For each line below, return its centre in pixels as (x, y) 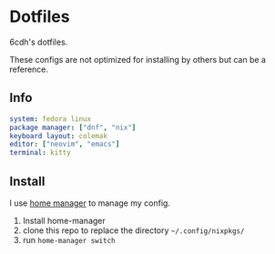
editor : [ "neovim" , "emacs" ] (65, 144)
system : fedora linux (51, 119)
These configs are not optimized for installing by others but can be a (138, 59)
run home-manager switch (69, 239)
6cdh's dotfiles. (39, 42)
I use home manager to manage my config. (90, 203)
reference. (29, 69)
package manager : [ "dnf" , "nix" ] (73, 127)
